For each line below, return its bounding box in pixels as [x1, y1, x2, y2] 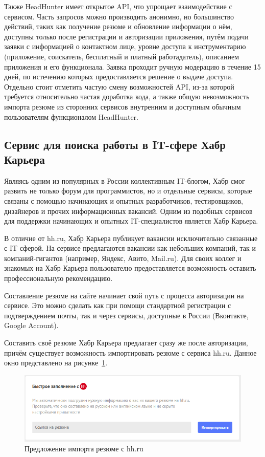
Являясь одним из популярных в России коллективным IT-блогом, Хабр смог [4, 175, 245, 186]
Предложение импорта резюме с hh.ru [25, 443, 143, 454]
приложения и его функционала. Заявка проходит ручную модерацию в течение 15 [4, 61, 261, 72]
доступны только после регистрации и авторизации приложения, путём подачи [4, 31, 249, 41]
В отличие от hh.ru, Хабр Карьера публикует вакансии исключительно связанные [4, 232, 258, 243]
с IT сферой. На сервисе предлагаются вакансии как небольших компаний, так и [4, 243, 256, 253]
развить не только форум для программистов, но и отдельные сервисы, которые [4, 185, 252, 196]
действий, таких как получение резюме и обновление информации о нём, [4, 21, 232, 32]
